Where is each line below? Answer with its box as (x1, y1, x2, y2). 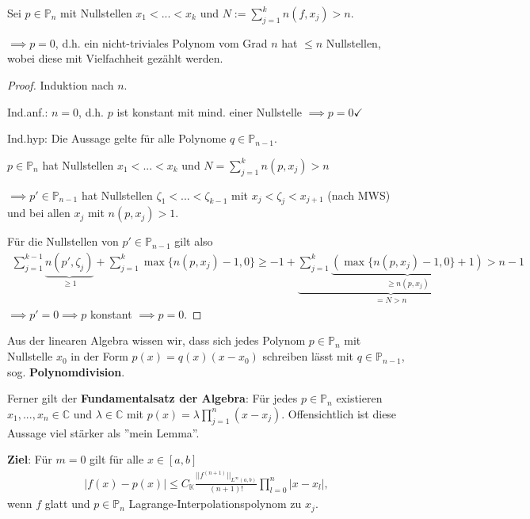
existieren (336, 390, 383, 406)
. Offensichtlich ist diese (281, 405, 397, 422)
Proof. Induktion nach (7, 76, 114, 93)
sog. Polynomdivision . (7, 363, 125, 380)
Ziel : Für (7, 451, 52, 467)
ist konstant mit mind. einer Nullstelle (116, 103, 302, 120)
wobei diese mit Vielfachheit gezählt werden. (7, 50, 223, 67)
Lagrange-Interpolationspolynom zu (128, 495, 302, 512)
